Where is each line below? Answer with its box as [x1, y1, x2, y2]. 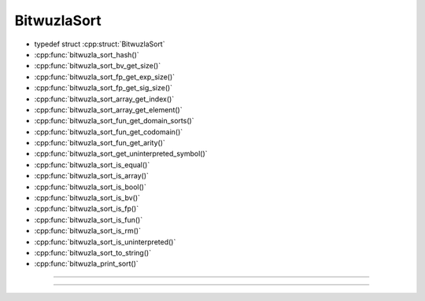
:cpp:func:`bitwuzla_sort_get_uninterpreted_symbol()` [34, 149, 208, 159]
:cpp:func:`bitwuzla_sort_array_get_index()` [34, 94, 175, 104]
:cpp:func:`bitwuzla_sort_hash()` [34, 50, 139, 59]
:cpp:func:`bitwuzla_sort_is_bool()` [34, 182, 147, 192]
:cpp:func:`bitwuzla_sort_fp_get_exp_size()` [34, 72, 176, 82]
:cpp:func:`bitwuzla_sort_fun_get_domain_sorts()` [34, 116, 194, 126]
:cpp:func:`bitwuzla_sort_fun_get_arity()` [34, 138, 165, 148]
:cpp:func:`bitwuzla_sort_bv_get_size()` [34, 61, 161, 71]
